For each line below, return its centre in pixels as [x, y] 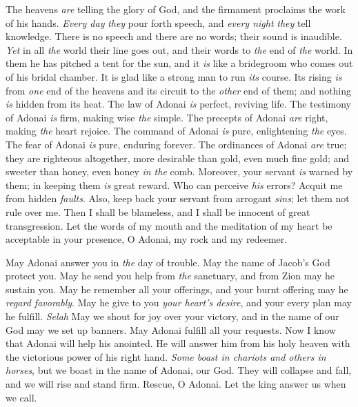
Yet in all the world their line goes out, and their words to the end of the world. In [179, 49]
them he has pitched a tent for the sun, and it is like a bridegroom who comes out [179, 63]
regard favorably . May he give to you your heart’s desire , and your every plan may [179, 302]
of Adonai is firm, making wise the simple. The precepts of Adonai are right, [167, 117]
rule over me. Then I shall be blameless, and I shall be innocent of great [158, 211]
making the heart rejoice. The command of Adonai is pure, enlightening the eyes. [176, 131]
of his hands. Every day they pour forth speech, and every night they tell [158, 22]
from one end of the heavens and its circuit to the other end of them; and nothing [179, 90]
